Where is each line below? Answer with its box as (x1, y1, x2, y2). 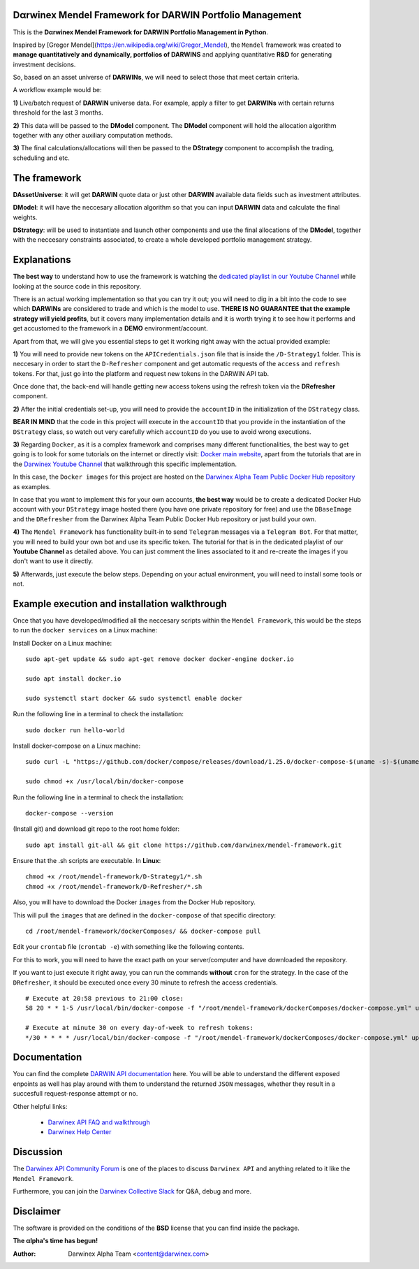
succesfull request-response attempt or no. (13, 1089, 138, 1098)
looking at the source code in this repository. (13, 282, 142, 290)
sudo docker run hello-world (25, 726, 125, 734)
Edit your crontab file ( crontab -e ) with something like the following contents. (13, 943, 244, 951)
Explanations (13, 254, 71, 266)
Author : (13, 1249, 36, 1258)
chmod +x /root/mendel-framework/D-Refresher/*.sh (25, 883, 203, 890)
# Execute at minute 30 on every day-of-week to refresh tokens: (25, 1024, 254, 1032)
